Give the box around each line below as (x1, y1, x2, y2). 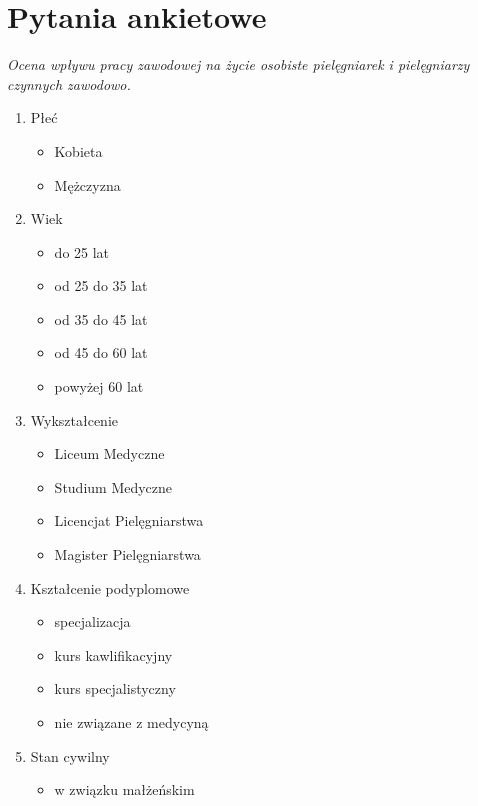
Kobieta (54, 140, 103, 161)
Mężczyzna (54, 174, 121, 195)
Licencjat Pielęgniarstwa (54, 510, 204, 531)
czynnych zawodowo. (7, 73, 131, 94)
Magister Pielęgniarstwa (54, 544, 201, 565)
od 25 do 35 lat (54, 275, 148, 296)
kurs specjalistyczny (54, 678, 176, 699)
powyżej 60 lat (54, 376, 144, 397)
